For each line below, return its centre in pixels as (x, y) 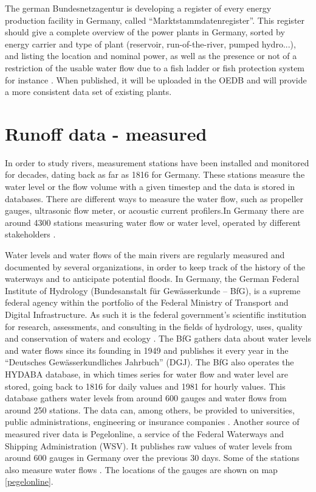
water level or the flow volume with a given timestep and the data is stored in (150, 187)
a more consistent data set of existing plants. (88, 92)
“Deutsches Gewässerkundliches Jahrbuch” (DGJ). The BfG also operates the (149, 362)
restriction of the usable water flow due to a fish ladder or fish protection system (155, 67)
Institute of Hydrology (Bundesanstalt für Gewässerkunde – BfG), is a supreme (153, 290)
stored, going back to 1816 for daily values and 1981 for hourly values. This (145, 386)
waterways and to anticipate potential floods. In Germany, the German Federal (152, 279)
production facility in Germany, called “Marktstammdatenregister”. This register (155, 20)
